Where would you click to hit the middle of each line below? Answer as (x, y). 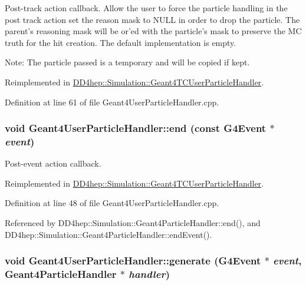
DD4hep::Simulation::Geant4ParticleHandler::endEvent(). (108, 234)
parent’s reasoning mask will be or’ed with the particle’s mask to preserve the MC (153, 31)
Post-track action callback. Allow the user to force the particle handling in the (146, 8)
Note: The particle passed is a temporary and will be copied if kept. (127, 62)
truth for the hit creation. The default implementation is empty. (121, 42)
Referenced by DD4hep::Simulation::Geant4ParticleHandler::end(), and (133, 223)
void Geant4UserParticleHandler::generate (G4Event (133, 261)
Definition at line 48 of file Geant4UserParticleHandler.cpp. (112, 203)
